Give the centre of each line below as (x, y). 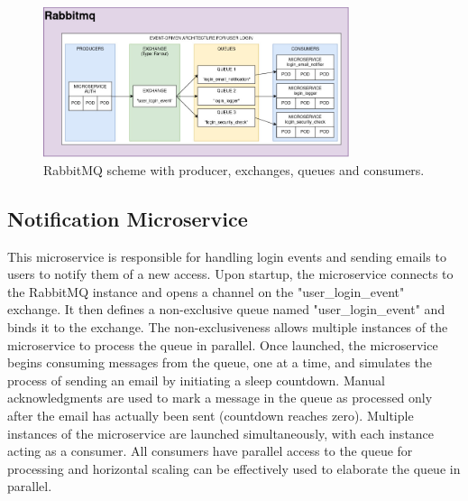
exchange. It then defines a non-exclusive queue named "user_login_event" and (226, 309)
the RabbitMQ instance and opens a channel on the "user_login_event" (206, 291)
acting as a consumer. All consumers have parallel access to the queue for (210, 451)
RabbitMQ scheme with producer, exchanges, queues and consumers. (234, 169)
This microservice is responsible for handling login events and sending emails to (227, 256)
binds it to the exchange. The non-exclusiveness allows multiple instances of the (228, 326)
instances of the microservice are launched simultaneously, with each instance (221, 433)
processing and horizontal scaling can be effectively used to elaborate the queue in (234, 468)
